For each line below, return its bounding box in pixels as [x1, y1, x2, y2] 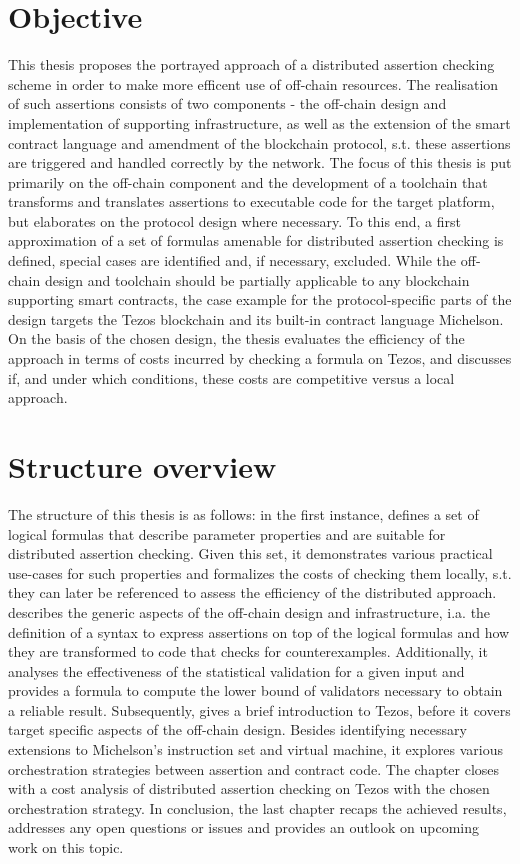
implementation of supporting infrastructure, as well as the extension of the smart [8, 112, 511, 133]
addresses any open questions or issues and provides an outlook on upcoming [8, 817, 479, 838]
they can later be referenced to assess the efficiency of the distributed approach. [8, 582, 497, 603]
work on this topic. [8, 837, 124, 858]
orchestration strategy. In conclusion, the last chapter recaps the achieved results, [8, 797, 507, 818]
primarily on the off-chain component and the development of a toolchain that [8, 171, 488, 192]
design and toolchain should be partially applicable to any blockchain [44, 269, 470, 290]
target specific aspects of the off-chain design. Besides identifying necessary [8, 719, 467, 740]
